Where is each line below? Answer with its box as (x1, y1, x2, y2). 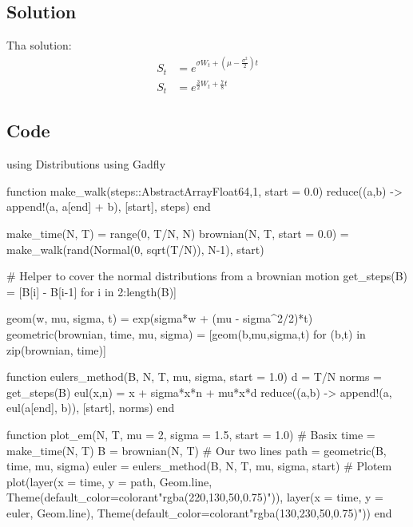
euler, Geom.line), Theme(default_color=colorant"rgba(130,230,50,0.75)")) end (6, 504, 392, 521)
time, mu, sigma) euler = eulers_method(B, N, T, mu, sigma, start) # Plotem (6, 458, 392, 474)
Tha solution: (6, 37, 72, 53)
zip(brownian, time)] (6, 341, 106, 358)
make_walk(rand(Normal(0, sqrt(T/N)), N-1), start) (6, 240, 264, 257)
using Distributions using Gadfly (6, 156, 166, 172)
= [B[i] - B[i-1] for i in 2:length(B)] (6, 283, 177, 299)
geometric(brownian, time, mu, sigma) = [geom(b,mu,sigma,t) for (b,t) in (6, 325, 366, 342)
